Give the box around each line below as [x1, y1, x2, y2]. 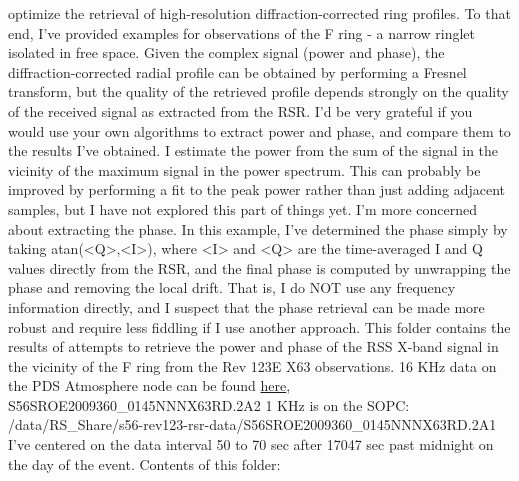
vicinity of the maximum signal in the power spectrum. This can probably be [8, 159, 481, 180]
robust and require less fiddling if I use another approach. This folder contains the [8, 316, 511, 337]
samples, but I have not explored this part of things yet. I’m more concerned [8, 198, 478, 219]
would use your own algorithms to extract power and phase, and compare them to [8, 120, 511, 141]
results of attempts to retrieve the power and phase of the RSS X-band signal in [8, 336, 499, 357]
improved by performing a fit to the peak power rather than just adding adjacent [8, 179, 505, 200]
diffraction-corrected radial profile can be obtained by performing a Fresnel [8, 61, 467, 82]
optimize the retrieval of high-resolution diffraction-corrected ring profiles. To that [8, 3, 511, 23]
